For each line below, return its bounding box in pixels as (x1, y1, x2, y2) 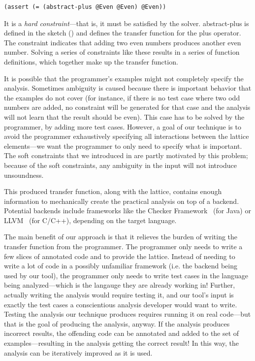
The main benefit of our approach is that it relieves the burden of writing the (4, 231, 238, 242)
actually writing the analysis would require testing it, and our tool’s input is (4, 290, 234, 300)
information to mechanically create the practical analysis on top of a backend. (4, 196, 239, 206)
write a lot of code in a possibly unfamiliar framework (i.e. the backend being (4, 261, 237, 271)
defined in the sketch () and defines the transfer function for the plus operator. (4, 28, 241, 38)
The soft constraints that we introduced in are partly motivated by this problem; (4, 150, 248, 161)
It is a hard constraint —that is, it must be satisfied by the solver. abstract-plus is (4, 18, 249, 28)
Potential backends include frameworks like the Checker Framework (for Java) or (4, 205, 251, 216)
